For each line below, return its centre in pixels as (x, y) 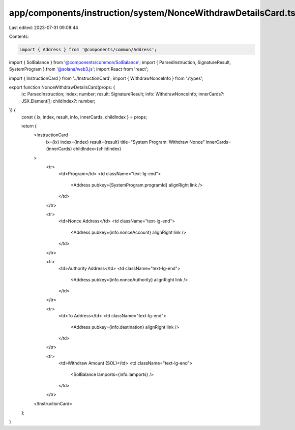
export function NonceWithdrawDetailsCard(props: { (62, 87)
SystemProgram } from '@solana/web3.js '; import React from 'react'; (79, 69)
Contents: (19, 36)
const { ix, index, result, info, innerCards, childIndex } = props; (84, 117)
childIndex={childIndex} (97, 149)
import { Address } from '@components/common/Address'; (88, 49)
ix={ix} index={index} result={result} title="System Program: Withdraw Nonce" (125, 142)
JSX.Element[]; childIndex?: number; (58, 101)
